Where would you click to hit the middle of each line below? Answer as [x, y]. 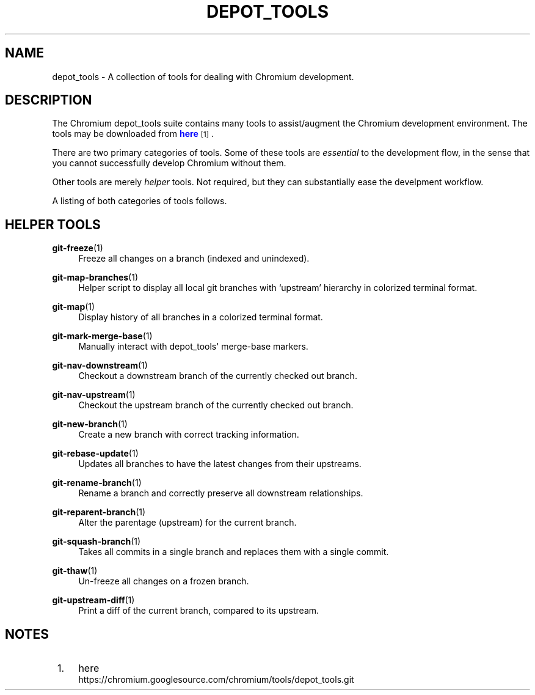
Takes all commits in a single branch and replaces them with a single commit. [234, 552]
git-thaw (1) [75, 571]
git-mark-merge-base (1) [102, 336]
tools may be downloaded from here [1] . [133, 134]
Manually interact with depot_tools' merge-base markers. [193, 347]
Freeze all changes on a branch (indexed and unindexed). [194, 259]
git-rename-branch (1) [97, 483]
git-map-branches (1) [95, 278]
